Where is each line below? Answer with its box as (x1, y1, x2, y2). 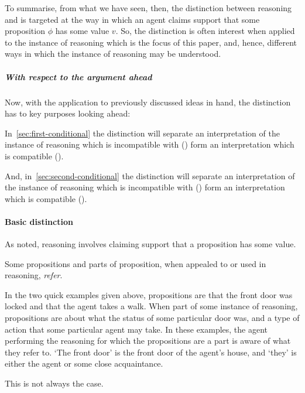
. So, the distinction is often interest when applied (115, 25, 295, 37)
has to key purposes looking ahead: (5, 107, 131, 119)
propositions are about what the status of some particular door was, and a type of (5, 312, 300, 324)
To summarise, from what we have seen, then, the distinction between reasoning (5, 2, 292, 13)
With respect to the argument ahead (5, 70, 152, 83)
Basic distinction (5, 215, 73, 227)
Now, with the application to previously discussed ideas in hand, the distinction (5, 95, 291, 108)
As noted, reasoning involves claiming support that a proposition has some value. (5, 238, 296, 250)
